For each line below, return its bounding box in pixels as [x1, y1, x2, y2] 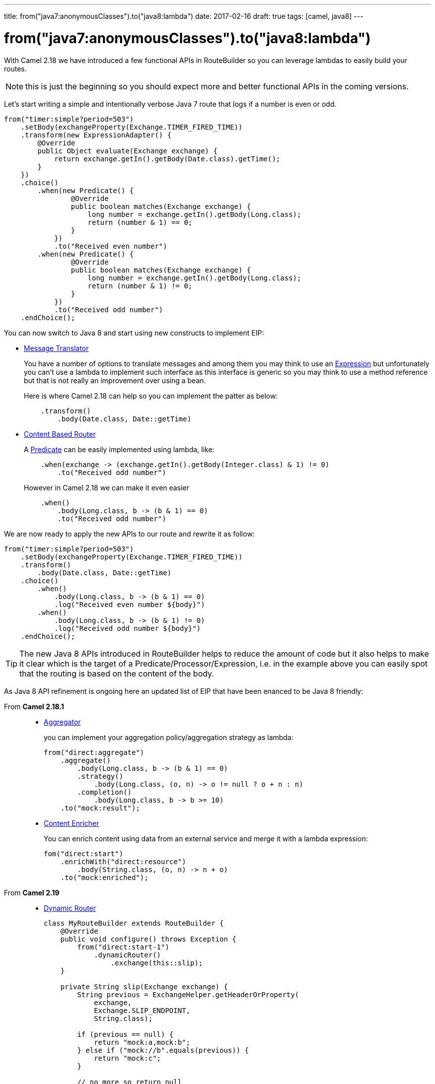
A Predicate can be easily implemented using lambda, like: [24, 445, 215, 454]
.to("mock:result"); [60, 804, 140, 812]
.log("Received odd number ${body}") [54, 624, 201, 632]
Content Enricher [44, 818, 99, 827]
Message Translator [24, 343, 89, 352]
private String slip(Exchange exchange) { [60, 982, 228, 991]
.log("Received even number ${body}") [54, 600, 205, 609]
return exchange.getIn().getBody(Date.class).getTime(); [54, 154, 281, 163]
